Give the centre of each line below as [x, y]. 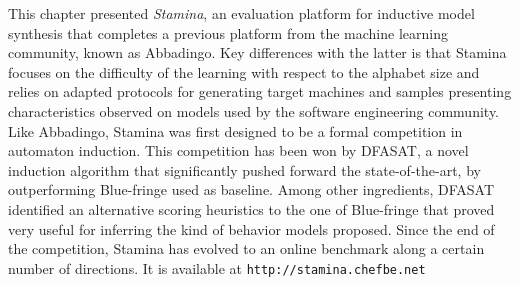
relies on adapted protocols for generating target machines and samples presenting [260, 91]
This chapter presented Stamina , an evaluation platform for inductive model [241, 13]
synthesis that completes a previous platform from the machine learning [228, 32]
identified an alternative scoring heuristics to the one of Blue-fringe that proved [251, 208]
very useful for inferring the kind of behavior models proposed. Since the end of [251, 228]
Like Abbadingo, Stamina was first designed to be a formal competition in [235, 130]
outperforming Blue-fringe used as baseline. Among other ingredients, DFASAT [251, 189]
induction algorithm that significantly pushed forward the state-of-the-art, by [244, 169]
